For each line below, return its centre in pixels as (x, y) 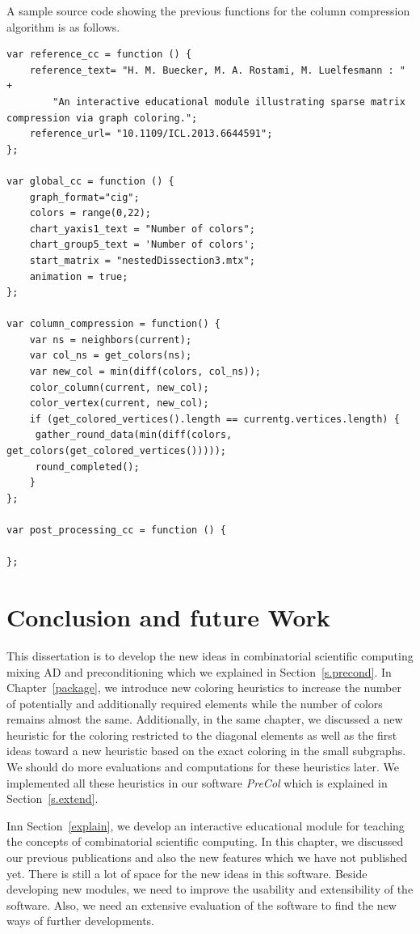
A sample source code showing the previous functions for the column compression (208, 11)
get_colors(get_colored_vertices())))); (117, 451)
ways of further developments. (81, 921)
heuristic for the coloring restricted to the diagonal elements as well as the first (202, 734)
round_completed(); (87, 467)
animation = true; (79, 276)
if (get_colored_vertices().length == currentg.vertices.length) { (214, 419)
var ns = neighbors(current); (111, 340)
